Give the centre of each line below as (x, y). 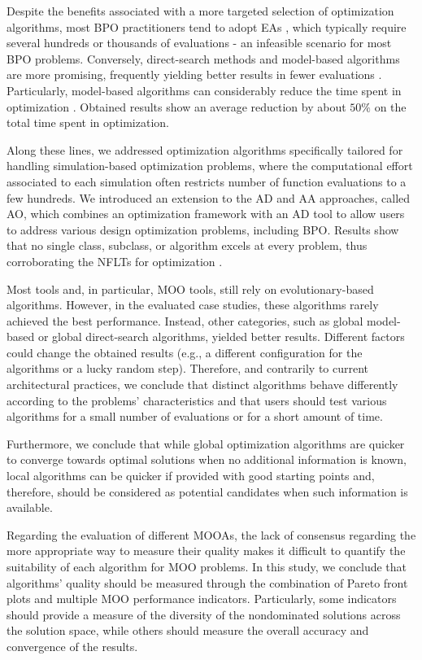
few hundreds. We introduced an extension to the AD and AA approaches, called (209, 197)
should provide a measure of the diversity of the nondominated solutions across (204, 614)
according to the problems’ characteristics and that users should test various (197, 400)
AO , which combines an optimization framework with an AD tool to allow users (206, 214)
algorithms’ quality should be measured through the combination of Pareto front (207, 582)
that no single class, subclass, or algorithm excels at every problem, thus (187, 245)
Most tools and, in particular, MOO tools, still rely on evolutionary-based (190, 288)
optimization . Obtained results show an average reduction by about (176, 106)
